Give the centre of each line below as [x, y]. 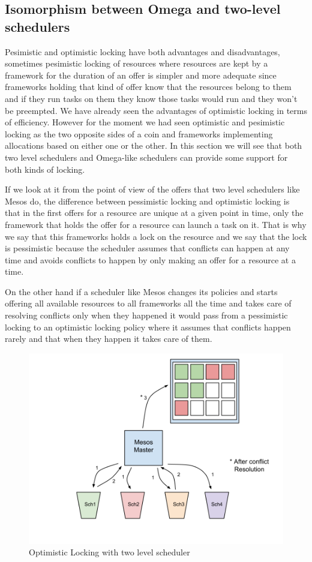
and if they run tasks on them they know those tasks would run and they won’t [151, 98]
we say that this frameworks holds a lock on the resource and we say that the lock [156, 236]
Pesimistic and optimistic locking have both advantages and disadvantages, [142, 51]
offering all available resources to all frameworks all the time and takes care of [148, 303]
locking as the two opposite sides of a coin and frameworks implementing [139, 133]
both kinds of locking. [45, 169]
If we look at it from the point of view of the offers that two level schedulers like [152, 189]
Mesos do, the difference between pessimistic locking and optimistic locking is [147, 201]
